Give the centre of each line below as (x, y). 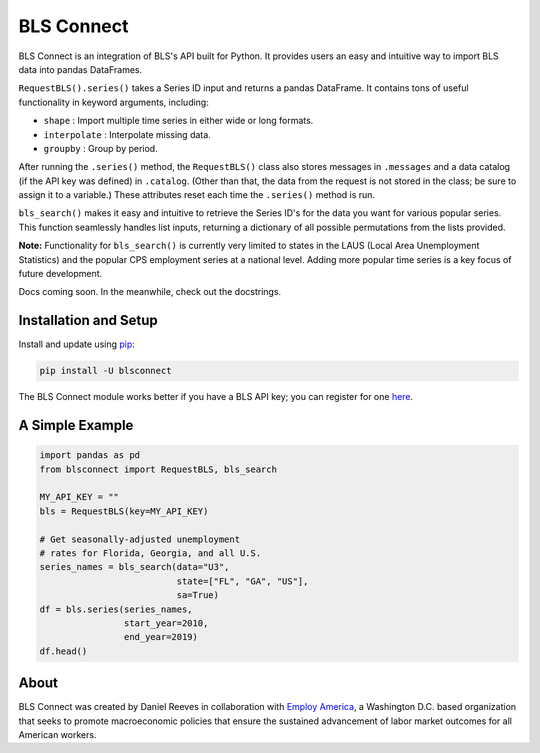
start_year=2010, (166, 623)
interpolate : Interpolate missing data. (127, 134)
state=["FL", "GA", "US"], (242, 581)
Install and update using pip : (76, 344)
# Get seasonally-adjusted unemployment (139, 539)
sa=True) (198, 595)
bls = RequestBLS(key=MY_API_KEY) (124, 511)
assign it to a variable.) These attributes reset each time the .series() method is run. (196, 195)
